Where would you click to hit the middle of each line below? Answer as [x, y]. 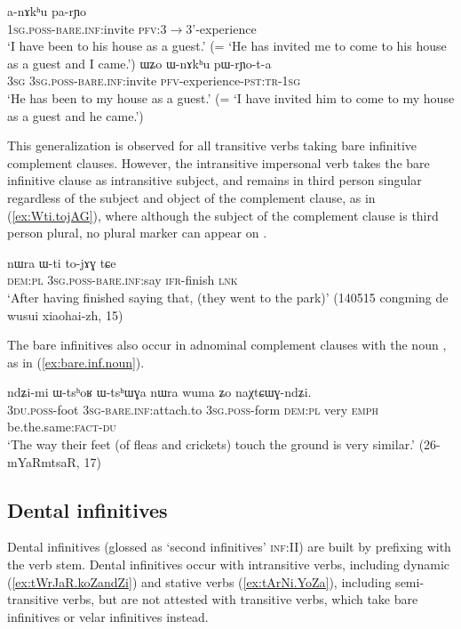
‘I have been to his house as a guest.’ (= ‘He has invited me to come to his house [227, 46]
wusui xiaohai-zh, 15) [65, 314]
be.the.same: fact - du [62, 427]
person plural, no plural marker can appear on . [137, 233]
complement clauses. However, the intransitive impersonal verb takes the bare [219, 162]
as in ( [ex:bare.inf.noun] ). [76, 362]
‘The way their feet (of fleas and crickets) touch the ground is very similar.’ [211, 444]
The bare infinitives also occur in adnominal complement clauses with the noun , [227, 345]
